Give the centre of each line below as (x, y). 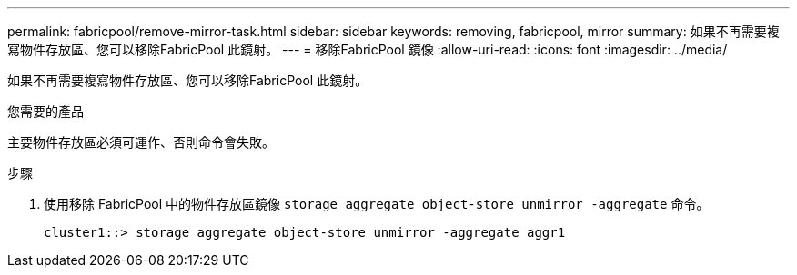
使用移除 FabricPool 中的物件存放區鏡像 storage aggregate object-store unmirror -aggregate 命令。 (377, 204)
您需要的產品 (45, 111)
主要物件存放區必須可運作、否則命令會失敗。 (141, 142)
